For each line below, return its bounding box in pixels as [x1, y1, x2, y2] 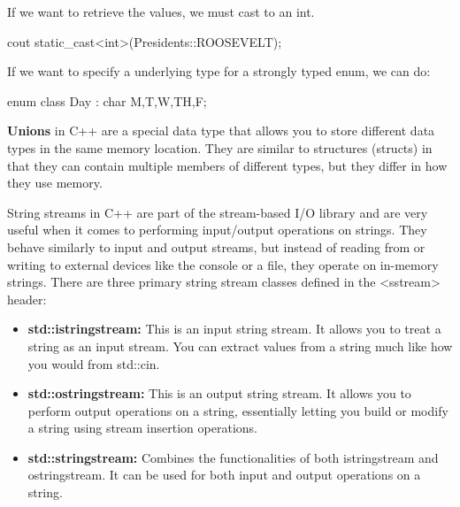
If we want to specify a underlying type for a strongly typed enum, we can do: [7, 62, 431, 81]
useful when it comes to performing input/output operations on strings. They [7, 220, 427, 239]
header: [7, 289, 47, 308]
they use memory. [7, 173, 103, 192]
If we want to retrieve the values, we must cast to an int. [7, 3, 315, 20]
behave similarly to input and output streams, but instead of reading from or [7, 237, 425, 256]
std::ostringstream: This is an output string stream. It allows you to [27, 384, 411, 403]
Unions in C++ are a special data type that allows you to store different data [7, 121, 435, 140]
